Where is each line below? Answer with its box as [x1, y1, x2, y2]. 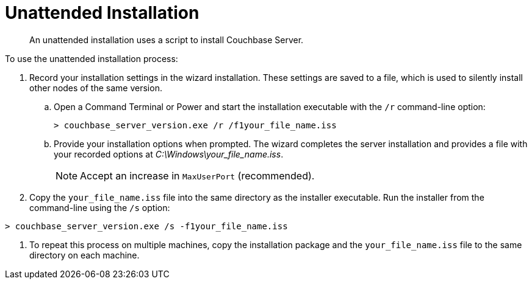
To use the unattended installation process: [5, 53, 178, 64]
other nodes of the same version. [29, 82, 162, 93]
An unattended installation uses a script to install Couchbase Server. [29, 34, 304, 45]
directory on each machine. [29, 249, 140, 260]
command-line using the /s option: [29, 202, 170, 213]
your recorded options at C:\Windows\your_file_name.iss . [54, 148, 284, 159]
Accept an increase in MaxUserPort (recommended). [80, 169, 315, 182]
